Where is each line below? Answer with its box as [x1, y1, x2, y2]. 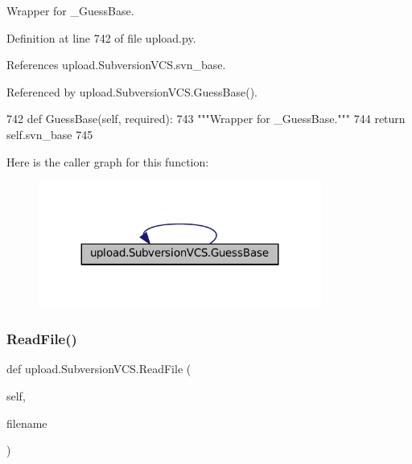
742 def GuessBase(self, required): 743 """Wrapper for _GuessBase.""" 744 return [6, 110, 406, 127]
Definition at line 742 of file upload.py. [6, 29, 196, 46]
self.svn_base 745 [6, 125, 93, 142]
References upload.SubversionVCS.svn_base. [6, 56, 226, 73]
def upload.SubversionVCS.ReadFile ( [6, 360, 192, 377]
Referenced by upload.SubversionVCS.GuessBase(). [6, 83, 258, 100]
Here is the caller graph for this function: [6, 153, 209, 170]
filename [6, 414, 47, 431]
